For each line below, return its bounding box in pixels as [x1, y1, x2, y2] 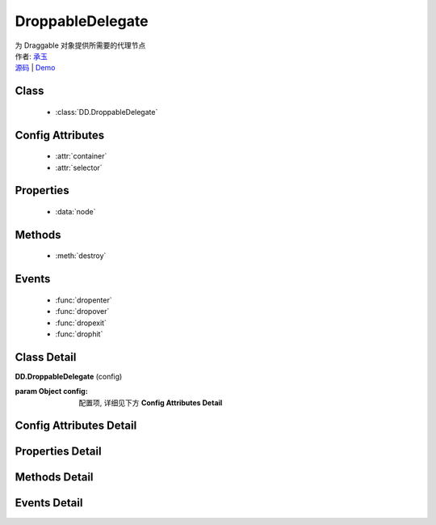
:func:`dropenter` [55, 295, 112, 305]
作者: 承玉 [15, 51, 48, 61]
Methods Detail [15, 470, 94, 485]
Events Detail [15, 496, 83, 510]
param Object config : [15, 387, 88, 396]
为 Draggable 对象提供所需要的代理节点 [15, 40, 146, 50]
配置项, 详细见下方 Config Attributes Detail [78, 397, 223, 408]
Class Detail [15, 350, 77, 364]
